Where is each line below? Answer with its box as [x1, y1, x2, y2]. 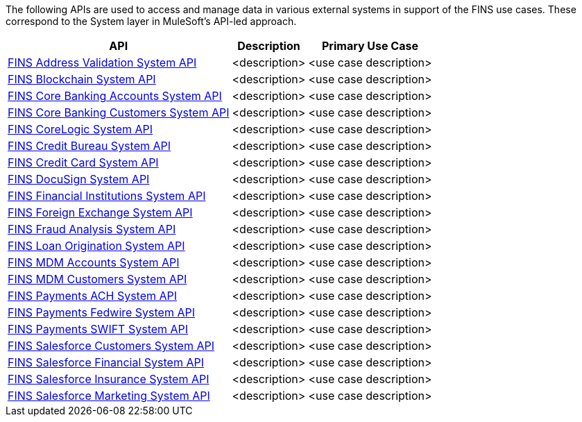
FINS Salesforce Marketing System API [8, 389, 210, 403]
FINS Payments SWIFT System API [8, 322, 189, 336]
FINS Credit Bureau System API [8, 139, 171, 153]
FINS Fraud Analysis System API [8, 222, 176, 236]
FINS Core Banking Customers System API [8, 105, 230, 119]
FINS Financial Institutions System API [8, 189, 206, 203]
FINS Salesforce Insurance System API [8, 372, 209, 386]
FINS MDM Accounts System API [8, 255, 180, 269]
